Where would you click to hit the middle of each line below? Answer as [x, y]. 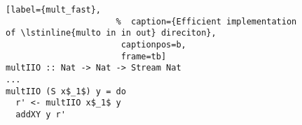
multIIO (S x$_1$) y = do [66, 91]
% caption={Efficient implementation [206, 21]
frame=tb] [144, 56]
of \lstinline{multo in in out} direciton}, [111, 33]
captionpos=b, [153, 44]
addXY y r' [41, 114]
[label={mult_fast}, [54, 10]
